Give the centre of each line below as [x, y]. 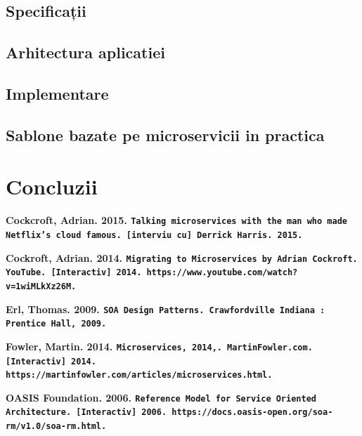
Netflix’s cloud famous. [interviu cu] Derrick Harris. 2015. [154, 235]
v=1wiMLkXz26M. [41, 286]
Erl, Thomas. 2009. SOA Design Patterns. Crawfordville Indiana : [166, 309]
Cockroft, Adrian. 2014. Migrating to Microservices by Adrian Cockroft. [182, 257]
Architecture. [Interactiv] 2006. [86, 412]
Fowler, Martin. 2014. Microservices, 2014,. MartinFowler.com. [159, 346]
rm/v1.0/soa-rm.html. [56, 427]
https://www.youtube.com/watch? [222, 273]
